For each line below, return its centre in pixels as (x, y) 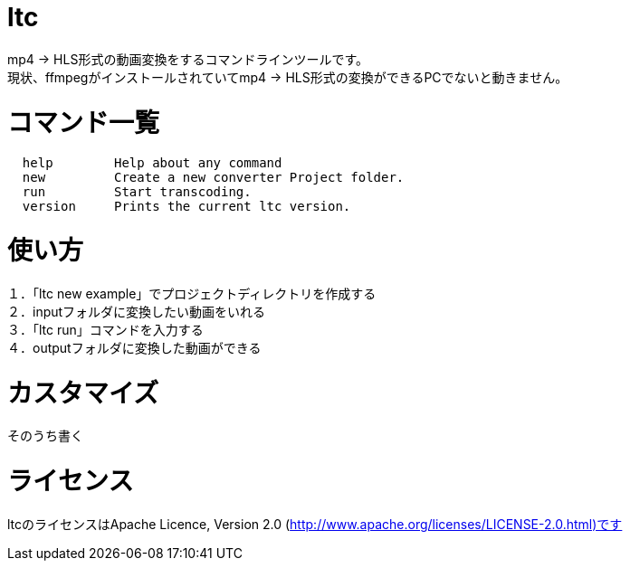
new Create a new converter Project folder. (213, 178)
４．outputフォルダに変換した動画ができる (134, 347)
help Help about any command (152, 163)
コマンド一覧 (84, 123)
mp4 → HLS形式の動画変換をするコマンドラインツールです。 (188, 59)
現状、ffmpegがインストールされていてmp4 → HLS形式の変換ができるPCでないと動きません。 (288, 77)
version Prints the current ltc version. (186, 207)
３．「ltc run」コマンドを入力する (105, 329)
